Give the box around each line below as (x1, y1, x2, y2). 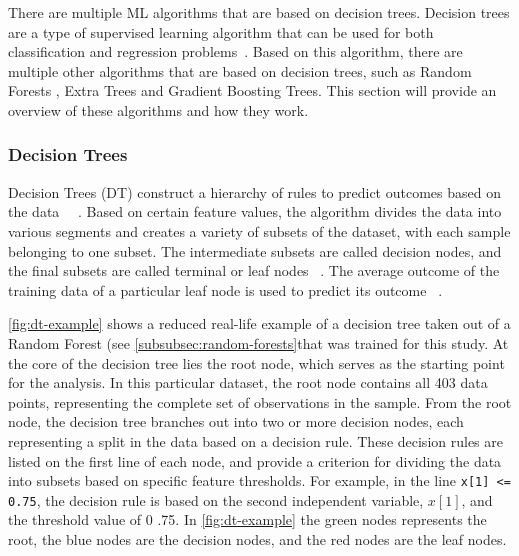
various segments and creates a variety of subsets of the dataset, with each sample (8, 220, 511, 241)
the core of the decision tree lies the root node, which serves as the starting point (8, 352, 505, 373)
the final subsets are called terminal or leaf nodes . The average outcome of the (8, 260, 500, 281)
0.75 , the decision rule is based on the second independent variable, (8, 489, 424, 510)
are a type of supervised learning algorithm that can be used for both (8, 21, 434, 42)
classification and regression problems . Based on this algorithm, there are (8, 41, 463, 62)
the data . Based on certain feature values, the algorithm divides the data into (8, 201, 502, 222)
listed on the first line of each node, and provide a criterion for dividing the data (8, 450, 502, 471)
